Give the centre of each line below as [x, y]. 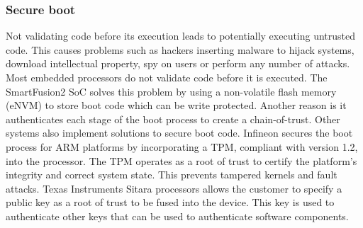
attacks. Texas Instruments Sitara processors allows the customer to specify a [174, 188]
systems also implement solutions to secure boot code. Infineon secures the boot [179, 133]
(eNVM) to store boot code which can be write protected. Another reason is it [176, 105]
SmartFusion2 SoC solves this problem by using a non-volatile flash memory [171, 91]
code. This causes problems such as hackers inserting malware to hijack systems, [180, 49]
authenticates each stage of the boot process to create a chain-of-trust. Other [173, 119]
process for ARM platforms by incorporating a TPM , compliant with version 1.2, [182, 146]
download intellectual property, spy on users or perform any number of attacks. [178, 63]
